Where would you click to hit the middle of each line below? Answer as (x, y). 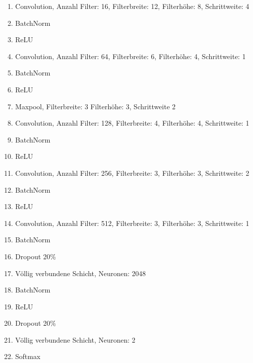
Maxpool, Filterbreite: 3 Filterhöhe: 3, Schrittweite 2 (95, 106)
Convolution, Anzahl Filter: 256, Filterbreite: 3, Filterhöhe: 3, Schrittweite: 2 (132, 173)
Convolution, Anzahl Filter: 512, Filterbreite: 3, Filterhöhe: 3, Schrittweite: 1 (132, 223)
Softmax (28, 356)
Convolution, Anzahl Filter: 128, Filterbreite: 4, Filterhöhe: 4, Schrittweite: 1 (132, 123)
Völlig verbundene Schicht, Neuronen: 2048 (80, 273)
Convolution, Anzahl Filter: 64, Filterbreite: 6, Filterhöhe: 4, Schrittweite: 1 (130, 56)
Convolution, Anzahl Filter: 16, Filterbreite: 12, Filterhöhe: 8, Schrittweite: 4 (132, 6)
